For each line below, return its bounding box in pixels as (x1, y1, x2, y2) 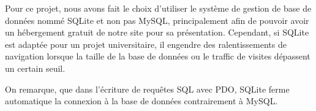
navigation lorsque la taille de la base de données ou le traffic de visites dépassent (5, 50, 310, 63)
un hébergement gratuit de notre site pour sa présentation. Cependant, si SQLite (5, 26, 309, 39)
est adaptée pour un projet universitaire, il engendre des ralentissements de (5, 37, 287, 50)
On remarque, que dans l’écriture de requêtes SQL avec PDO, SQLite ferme (5, 82, 290, 95)
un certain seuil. (5, 61, 66, 74)
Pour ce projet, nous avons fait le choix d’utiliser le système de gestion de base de (5, 2, 312, 14)
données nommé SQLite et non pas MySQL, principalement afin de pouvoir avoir (5, 13, 309, 26)
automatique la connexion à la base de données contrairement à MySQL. (5, 94, 278, 107)
